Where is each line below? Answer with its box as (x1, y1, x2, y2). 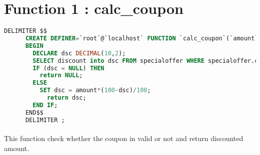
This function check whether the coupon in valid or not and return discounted (4, 133, 243, 144)
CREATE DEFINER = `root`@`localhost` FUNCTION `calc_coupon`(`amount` (25, 35, 258, 42)
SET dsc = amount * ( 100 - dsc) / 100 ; (39, 87, 151, 94)
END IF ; (32, 101, 58, 109)
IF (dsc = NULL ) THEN (32, 64, 104, 72)
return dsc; (46, 94, 86, 101)
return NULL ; (39, 72, 83, 79)
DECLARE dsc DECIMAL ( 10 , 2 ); (32, 49, 126, 57)
